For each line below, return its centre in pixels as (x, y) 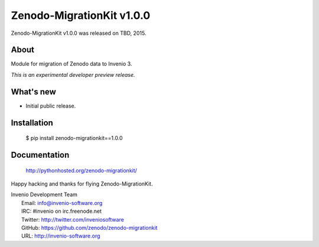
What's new (33, 92)
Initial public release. (51, 106)
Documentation (40, 155)
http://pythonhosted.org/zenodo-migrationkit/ (81, 170)
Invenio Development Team (44, 194)
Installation (32, 123)
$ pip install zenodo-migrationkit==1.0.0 (74, 138)
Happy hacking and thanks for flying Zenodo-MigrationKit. (82, 184)
